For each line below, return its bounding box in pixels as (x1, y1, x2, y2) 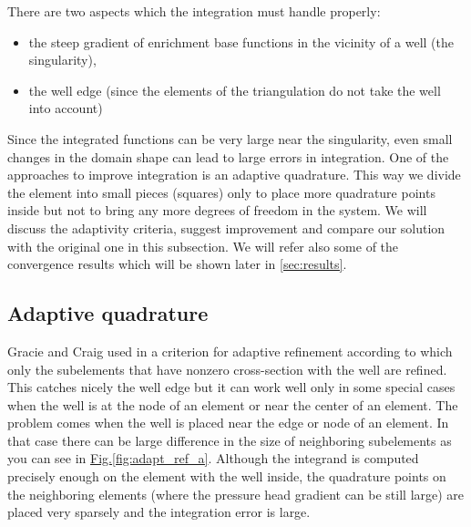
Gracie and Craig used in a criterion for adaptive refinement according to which (7, 341, 453, 360)
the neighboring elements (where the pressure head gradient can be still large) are (7, 484, 465, 503)
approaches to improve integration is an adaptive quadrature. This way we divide (7, 165, 461, 184)
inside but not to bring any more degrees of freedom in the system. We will (7, 201, 427, 220)
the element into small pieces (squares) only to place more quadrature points (7, 182, 435, 201)
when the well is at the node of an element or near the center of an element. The (7, 395, 458, 414)
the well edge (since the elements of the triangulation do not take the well (28, 80, 441, 99)
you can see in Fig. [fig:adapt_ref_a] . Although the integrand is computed (7, 449, 419, 468)
